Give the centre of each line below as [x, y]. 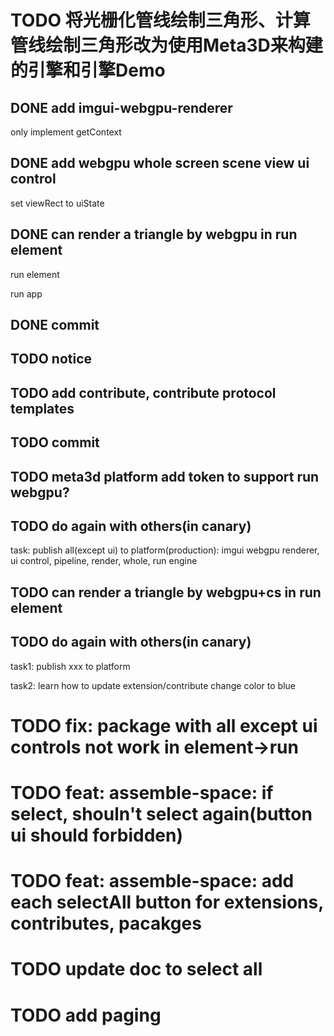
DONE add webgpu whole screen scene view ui [160, 163]
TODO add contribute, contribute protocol [143, 392]
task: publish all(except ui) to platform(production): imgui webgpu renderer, [165, 550]
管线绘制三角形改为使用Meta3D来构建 [166, 45]
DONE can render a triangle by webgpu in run [154, 234]
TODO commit [55, 442]
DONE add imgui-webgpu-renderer [121, 107]
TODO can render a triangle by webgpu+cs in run [166, 592]
